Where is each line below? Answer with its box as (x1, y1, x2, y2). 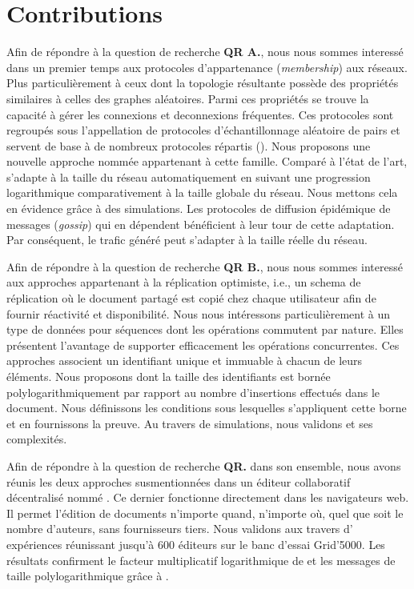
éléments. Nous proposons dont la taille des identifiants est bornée (6, 368, 331, 384)
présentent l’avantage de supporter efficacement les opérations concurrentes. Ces (6, 336, 400, 353)
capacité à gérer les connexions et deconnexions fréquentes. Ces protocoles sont (6, 106, 394, 122)
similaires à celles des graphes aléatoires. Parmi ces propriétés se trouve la (6, 90, 369, 106)
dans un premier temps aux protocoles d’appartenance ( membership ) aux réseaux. (6, 58, 408, 75)
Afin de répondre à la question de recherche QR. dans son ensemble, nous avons (6, 457, 401, 474)
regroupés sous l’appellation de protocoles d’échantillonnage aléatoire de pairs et (6, 122, 400, 138)
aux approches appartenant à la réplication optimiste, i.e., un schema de (6, 274, 361, 290)
